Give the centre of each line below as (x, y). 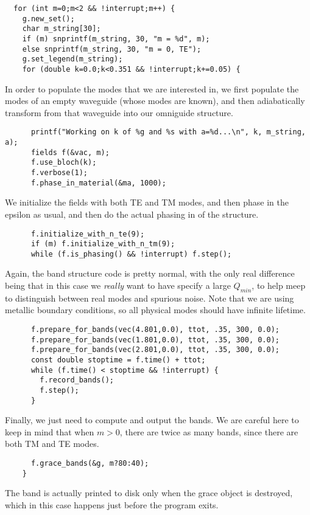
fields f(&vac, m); (70, 152)
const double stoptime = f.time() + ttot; (118, 360)
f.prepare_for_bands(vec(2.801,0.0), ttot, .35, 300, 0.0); (155, 350)
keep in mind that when (50, 431)
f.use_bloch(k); (64, 163)
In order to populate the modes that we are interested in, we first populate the (152, 88)
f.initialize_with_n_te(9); (88, 234)
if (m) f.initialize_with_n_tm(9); (103, 244)
